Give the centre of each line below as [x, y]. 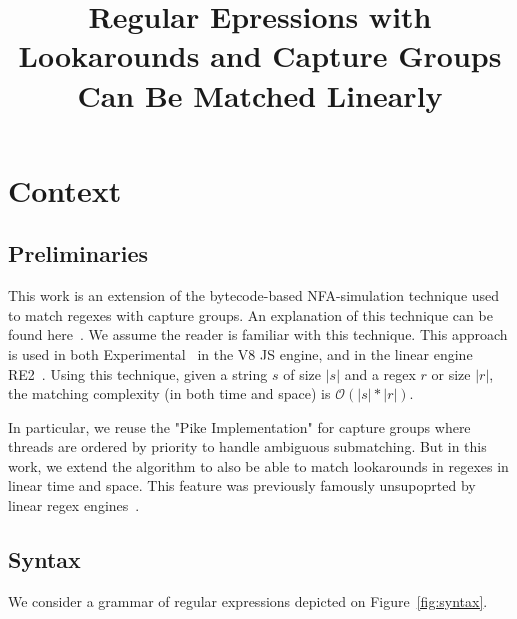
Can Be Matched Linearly [260, 94]
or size [451, 373]
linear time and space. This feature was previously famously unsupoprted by [242, 485]
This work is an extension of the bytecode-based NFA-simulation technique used [254, 295]
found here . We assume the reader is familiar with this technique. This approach [258, 334]
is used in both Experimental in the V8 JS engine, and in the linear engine [240, 353]
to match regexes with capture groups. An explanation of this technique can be [250, 314]
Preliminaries [78, 253]
